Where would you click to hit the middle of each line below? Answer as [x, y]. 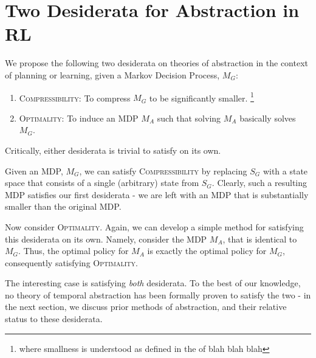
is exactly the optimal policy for [207, 251]
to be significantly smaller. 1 [201, 97]
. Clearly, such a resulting [259, 183]
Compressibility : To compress [75, 98]
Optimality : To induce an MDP [79, 118]
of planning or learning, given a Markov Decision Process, [112, 74]
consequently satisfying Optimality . [71, 262]
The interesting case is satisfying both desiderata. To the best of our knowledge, [153, 283]
